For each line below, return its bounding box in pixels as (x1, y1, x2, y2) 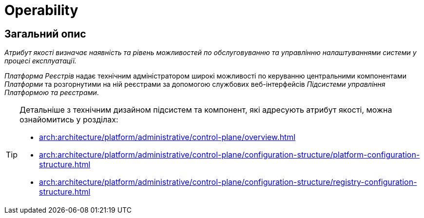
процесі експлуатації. (4, 57, 77, 65)
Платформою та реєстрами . (4, 88, 99, 97)
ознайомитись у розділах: (19, 115, 118, 125)
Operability (4, 2, 78, 19)
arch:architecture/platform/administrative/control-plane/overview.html (39, 132, 296, 142)
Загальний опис (4, 27, 86, 40)
